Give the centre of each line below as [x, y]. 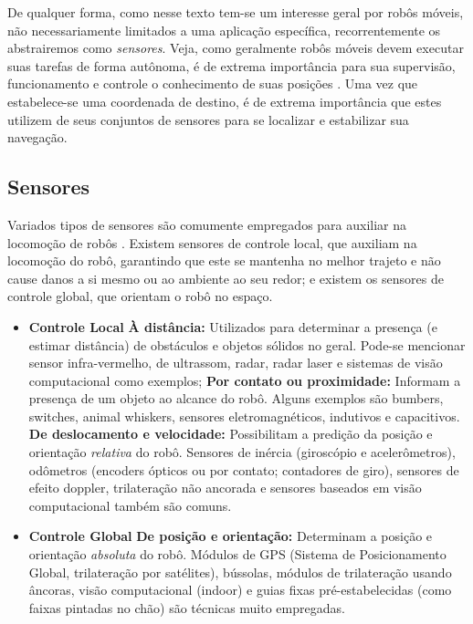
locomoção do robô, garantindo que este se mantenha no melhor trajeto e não [224, 260]
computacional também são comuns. [130, 505]
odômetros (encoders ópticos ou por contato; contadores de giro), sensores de [244, 469]
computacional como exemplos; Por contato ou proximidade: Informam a [245, 380]
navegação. [37, 137]
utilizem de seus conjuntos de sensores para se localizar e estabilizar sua [208, 119]
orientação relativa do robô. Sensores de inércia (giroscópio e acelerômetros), [242, 452]
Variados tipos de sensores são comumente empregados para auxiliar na [207, 224]
